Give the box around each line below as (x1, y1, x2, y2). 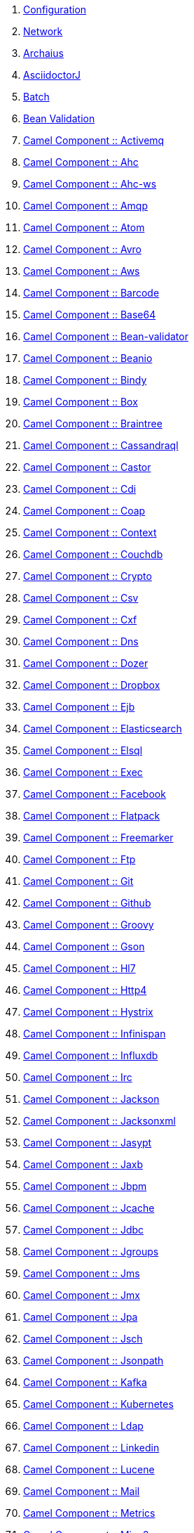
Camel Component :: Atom (23, 221, 145, 233)
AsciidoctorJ (23, 69, 81, 81)
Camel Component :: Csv (23, 592, 139, 604)
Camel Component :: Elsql (23, 744, 143, 756)
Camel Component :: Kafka (23, 1376, 147, 1388)
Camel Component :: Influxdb (23, 1049, 158, 1061)
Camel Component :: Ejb (23, 701, 135, 713)
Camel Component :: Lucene (23, 1463, 155, 1475)
